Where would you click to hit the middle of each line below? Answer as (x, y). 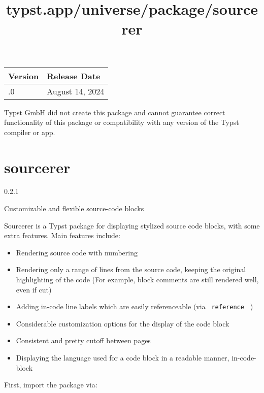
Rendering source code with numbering (77, 252)
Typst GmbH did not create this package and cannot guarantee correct (115, 112)
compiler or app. (30, 132)
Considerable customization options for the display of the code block (123, 323)
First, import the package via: (51, 385)
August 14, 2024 (76, 91)
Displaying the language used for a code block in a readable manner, (123, 358)
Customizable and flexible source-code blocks (74, 208)
